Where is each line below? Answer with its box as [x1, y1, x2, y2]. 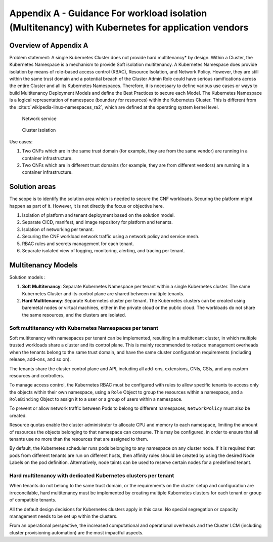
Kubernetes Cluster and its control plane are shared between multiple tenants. [22, 290, 185, 296]
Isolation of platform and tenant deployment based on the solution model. [22, 212, 175, 218]
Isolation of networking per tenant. [22, 226, 94, 233]
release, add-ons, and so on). [9, 356, 71, 362]
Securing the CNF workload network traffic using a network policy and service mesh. [22, 234, 200, 240]
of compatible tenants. [9, 497, 57, 503]
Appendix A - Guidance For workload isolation [9, 8, 207, 19]
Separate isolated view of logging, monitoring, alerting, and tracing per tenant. [22, 247, 185, 253]
